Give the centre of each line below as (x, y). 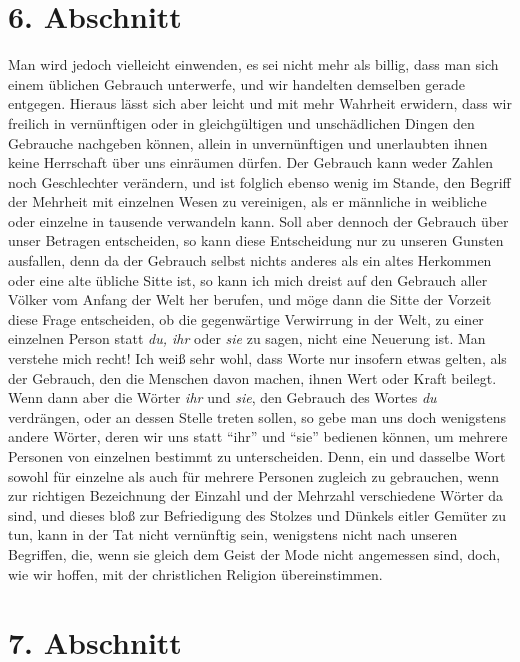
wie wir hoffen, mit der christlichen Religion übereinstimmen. (195, 573)
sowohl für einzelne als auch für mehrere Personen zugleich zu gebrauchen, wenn (254, 475)
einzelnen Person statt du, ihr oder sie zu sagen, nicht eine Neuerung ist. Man (247, 338)
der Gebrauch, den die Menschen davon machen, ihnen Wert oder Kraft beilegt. (252, 377)
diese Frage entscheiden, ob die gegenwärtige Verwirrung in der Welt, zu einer (246, 318)
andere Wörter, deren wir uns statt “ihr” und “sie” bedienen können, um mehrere (258, 436)
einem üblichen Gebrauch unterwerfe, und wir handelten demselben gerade (236, 83)
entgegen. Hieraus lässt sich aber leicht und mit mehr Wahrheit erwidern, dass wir (260, 103)
